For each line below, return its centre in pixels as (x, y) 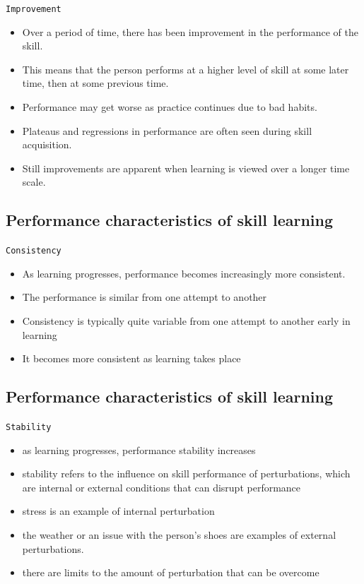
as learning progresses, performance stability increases (139, 449)
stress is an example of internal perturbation (118, 511)
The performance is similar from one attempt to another (145, 297)
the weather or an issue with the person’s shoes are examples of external (179, 535)
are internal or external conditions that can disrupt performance (162, 487)
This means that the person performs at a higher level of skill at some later (186, 69)
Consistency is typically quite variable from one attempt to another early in (186, 321)
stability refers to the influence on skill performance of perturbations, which (186, 473)
